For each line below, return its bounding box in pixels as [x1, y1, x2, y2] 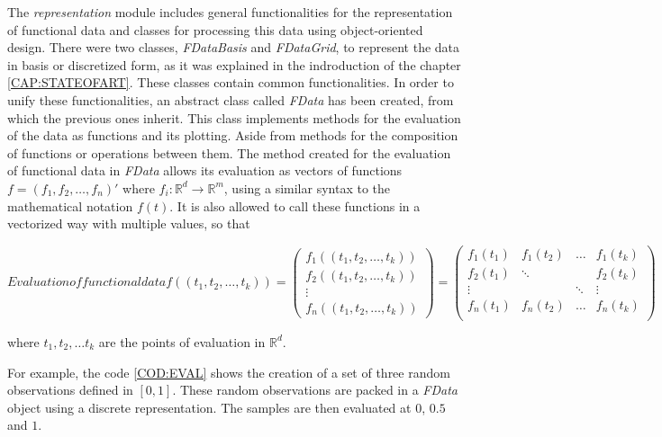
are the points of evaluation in [98, 332, 266, 351]
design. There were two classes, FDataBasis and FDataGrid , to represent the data [7, 38, 460, 57]
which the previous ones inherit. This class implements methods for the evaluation [7, 108, 461, 127]
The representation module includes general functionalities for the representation [7, 3, 453, 21]
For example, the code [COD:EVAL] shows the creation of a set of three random [7, 362, 450, 381]
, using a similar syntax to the [223, 178, 391, 197]
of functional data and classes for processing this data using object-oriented [7, 20, 423, 39]
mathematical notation [7, 196, 133, 215]
